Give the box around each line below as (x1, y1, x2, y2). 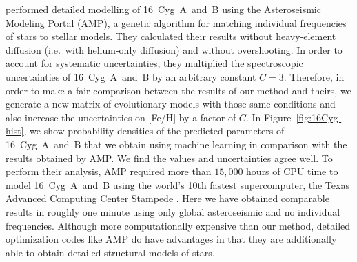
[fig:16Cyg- (296, 110, 342, 124)
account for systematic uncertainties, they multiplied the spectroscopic (6, 56, 303, 70)
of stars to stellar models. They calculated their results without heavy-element (6, 29, 336, 43)
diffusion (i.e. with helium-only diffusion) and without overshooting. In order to (6, 42, 343, 57)
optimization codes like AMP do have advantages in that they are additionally (6, 232, 337, 246)
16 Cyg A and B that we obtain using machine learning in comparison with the (6, 137, 347, 151)
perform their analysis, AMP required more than (6, 164, 212, 179)
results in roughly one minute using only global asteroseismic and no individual (6, 204, 340, 219)
